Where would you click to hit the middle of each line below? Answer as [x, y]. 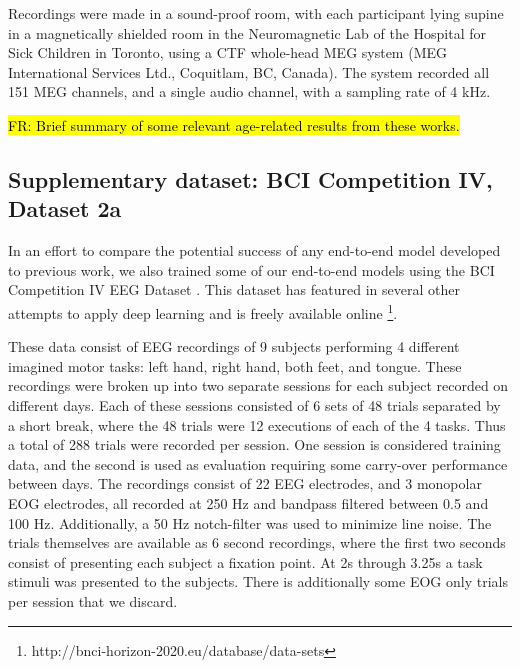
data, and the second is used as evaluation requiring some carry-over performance [258, 463]
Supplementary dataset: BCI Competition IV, [250, 178]
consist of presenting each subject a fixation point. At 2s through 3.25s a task [245, 561]
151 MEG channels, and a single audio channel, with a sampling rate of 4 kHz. [249, 91]
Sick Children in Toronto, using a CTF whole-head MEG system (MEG [227, 52]
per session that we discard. [93, 600]
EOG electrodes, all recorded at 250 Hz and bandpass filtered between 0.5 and [248, 502]
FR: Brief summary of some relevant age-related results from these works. [234, 124]
